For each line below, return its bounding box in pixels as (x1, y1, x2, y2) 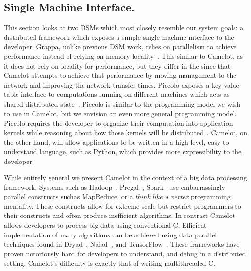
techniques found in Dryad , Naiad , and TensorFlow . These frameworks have (4, 239, 240, 249)
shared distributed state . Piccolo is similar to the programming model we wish (4, 98, 240, 108)
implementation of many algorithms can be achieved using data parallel (4, 229, 217, 239)
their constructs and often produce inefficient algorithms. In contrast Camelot (4, 210, 235, 220)
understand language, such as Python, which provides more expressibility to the (4, 146, 242, 156)
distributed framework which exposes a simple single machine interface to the (4, 32, 234, 42)
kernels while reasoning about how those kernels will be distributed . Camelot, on (4, 127, 248, 137)
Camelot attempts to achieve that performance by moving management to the (4, 70, 236, 80)
